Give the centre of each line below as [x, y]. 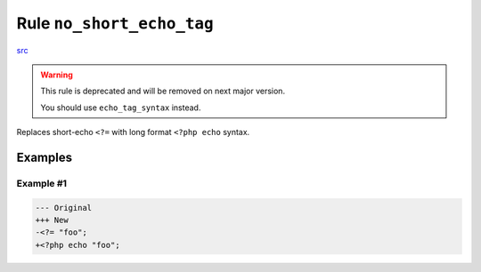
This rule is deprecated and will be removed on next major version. [163, 91]
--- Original [64, 208]
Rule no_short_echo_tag [115, 23]
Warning [57, 75]
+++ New [52, 220]
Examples [45, 157]
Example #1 [41, 183]
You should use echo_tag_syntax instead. [121, 108]
